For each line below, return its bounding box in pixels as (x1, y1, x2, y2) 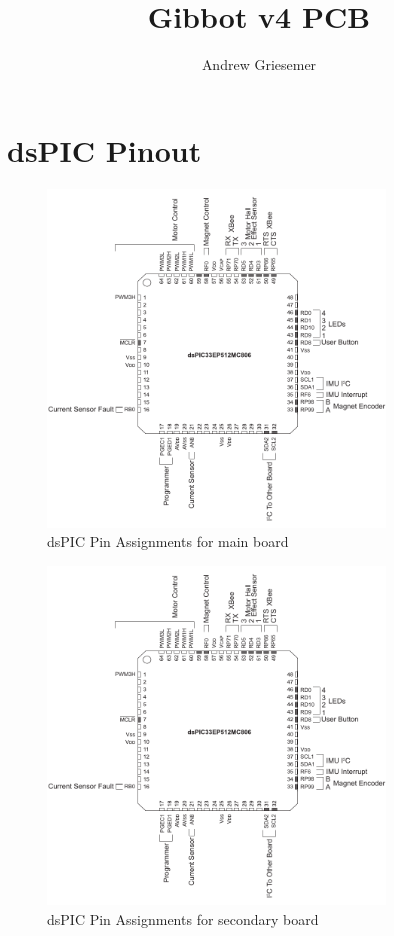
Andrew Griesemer (201, 54, 317, 75)
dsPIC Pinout (7, 129, 202, 170)
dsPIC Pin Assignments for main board (47, 531, 289, 552)
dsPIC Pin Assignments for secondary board (47, 908, 319, 929)
